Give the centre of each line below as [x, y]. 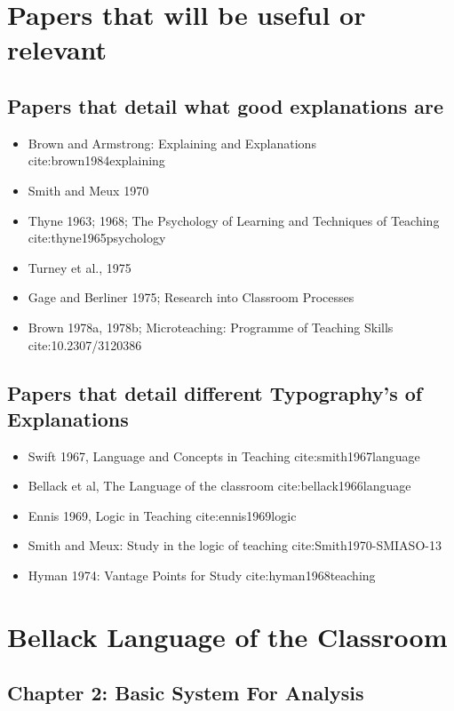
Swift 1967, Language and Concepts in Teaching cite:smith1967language [224, 455]
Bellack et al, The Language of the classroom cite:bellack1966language [219, 486]
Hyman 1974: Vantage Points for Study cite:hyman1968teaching [202, 575]
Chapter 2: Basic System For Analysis [186, 693]
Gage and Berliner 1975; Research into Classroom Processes [191, 297]
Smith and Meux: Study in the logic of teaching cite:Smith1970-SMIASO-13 [235, 545]
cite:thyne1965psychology [97, 238]
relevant [57, 49]
